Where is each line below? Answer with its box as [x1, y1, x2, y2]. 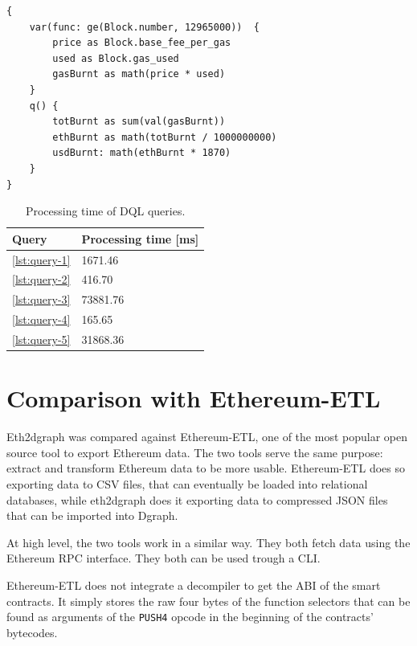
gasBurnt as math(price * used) [52, 68, 226, 80]
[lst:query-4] [12, 311, 71, 328]
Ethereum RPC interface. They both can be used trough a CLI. [6, 550, 321, 566]
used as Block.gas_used [52, 52, 179, 64]
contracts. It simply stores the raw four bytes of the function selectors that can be [6, 592, 411, 609]
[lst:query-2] [12, 271, 71, 288]
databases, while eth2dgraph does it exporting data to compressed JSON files [6, 491, 388, 508]
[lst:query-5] [12, 330, 71, 347]
